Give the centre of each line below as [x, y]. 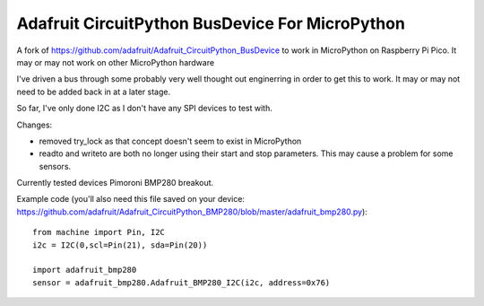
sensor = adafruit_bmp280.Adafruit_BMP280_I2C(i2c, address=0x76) [181, 282]
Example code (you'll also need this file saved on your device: [131, 199]
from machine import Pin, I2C [99, 232]
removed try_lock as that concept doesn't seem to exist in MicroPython [170, 141]
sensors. [55, 166]
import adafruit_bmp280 [85, 270]
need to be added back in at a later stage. [93, 92]
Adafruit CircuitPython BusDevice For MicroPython [211, 23]
